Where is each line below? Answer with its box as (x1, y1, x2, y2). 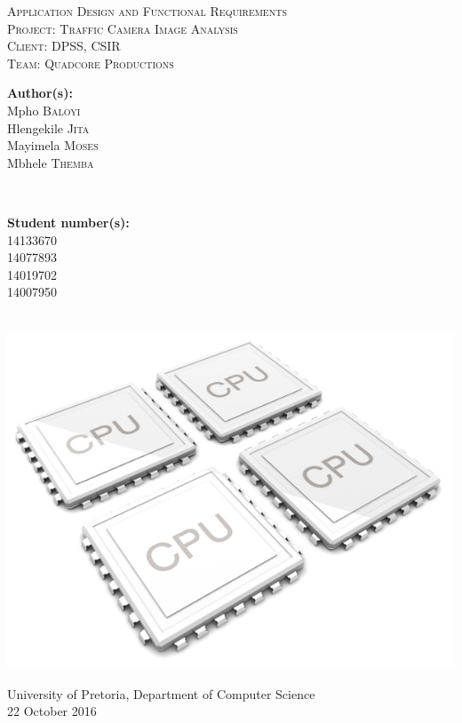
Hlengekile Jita (7, 118, 90, 137)
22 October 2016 (7, 702, 97, 720)
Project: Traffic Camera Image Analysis (7, 19, 238, 37)
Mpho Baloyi (7, 100, 81, 119)
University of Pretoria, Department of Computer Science (7, 684, 315, 703)
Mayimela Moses (7, 136, 99, 155)
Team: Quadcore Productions (7, 53, 174, 72)
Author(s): (7, 83, 73, 102)
